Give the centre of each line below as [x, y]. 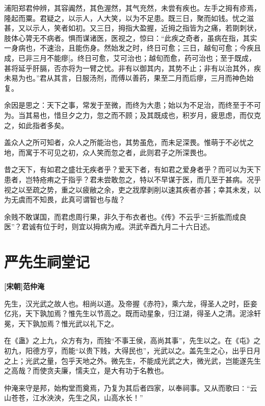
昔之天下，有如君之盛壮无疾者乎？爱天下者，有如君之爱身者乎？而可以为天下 [132, 169]
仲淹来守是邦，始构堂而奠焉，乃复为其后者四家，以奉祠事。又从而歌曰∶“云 [131, 387]
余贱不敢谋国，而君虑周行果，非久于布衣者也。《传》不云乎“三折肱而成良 [125, 216]
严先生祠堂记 [47, 262]
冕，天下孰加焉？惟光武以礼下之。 [61, 323]
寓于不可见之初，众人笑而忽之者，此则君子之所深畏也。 [118, 152]
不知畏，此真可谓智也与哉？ [79, 199]
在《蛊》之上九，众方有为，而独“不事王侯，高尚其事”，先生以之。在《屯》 [129, 340]
